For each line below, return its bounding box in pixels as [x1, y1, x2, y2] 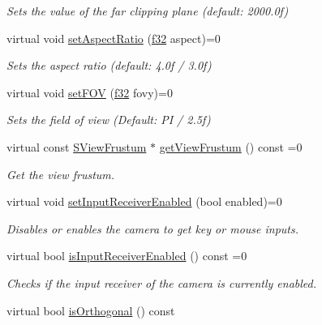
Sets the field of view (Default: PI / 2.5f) [6, 111, 211, 128]
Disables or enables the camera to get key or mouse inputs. [6, 220, 299, 237]
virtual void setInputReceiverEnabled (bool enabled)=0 [6, 193, 282, 210]
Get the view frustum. [6, 165, 115, 182]
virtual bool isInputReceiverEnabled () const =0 [6, 247, 247, 264]
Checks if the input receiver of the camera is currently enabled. [6, 274, 317, 291]
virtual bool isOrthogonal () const [6, 301, 175, 319]
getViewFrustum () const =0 [159, 138, 303, 155]
